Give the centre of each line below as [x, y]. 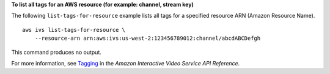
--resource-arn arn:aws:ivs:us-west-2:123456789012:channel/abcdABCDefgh [148, 39]
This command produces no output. [57, 52]
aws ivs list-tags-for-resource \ [74, 30]
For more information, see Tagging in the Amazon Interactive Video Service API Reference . [126, 63]
